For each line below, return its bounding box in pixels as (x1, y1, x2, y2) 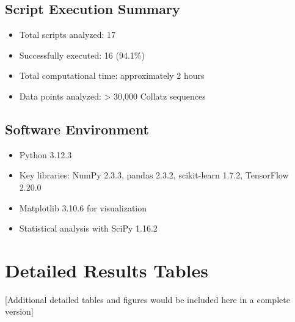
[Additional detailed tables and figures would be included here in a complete (5, 293, 290, 306)
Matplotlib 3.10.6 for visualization (19, 201, 147, 214)
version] (5, 305, 34, 318)
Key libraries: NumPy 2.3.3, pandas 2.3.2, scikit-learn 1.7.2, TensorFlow (19, 169, 289, 181)
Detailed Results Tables (5, 257, 208, 282)
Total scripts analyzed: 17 (19, 28, 116, 41)
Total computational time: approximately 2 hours (19, 69, 205, 82)
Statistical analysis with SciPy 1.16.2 (19, 222, 158, 235)
